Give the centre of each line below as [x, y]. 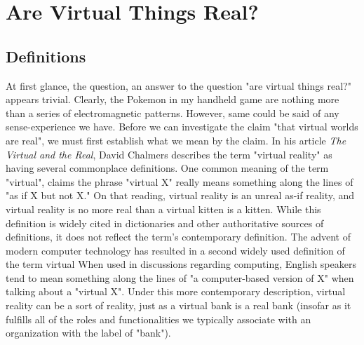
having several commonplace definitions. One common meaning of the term [167, 168]
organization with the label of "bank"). [88, 333]
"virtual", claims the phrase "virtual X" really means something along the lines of [180, 181]
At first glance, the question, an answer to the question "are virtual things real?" [178, 85]
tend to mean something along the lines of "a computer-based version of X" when [180, 277]
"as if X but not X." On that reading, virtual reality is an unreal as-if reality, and [180, 195]
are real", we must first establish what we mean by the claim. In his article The [176, 140]
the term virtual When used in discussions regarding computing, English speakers [181, 264]
